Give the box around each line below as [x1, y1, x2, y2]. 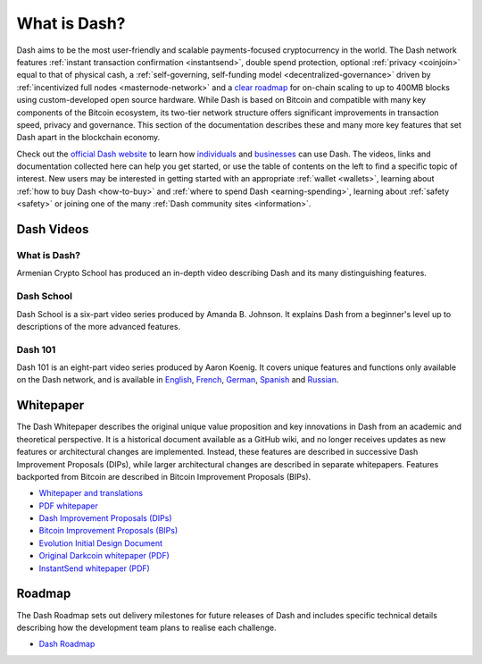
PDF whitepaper [38, 500, 98, 511]
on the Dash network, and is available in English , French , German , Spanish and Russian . [16, 374, 339, 385]
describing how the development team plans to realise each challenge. [16, 622, 277, 633]
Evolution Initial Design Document [38, 537, 163, 549]
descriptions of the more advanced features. [16, 321, 181, 332]
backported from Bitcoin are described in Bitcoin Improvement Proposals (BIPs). [16, 471, 312, 482]
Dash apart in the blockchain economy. [16, 132, 161, 143]
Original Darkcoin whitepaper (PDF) [38, 551, 170, 561]
